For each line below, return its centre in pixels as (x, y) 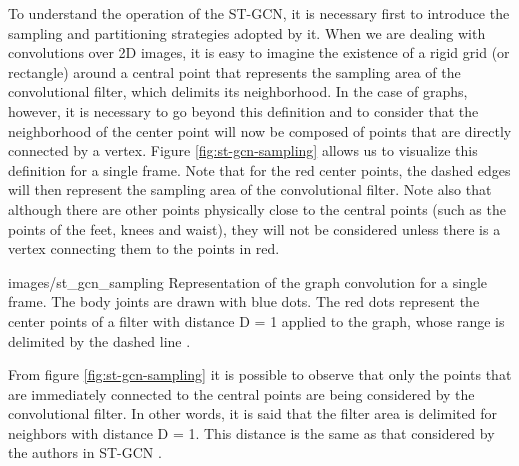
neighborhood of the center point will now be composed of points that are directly (260, 130)
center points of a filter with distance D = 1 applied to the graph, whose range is (256, 320)
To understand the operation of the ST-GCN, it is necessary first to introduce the (259, 13)
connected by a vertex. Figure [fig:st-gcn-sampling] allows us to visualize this (243, 150)
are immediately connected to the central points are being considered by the (241, 393)
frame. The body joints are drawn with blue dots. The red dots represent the (244, 301)
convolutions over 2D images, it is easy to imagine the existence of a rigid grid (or (259, 52)
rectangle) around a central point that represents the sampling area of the (234, 71)
